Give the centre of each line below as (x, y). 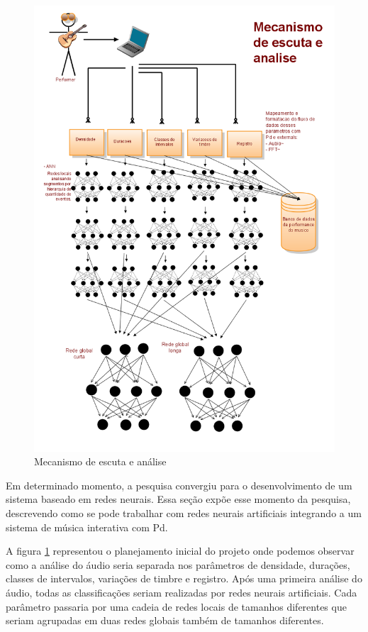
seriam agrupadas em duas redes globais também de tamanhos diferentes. (165, 620)
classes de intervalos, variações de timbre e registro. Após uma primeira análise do (184, 578)
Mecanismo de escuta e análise (100, 461)
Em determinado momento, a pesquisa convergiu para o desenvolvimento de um (179, 485)
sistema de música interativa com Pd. (87, 527)
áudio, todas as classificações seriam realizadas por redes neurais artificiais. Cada (182, 592)
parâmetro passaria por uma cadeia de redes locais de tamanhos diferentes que (176, 606)
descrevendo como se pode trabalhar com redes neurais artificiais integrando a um (184, 513)
